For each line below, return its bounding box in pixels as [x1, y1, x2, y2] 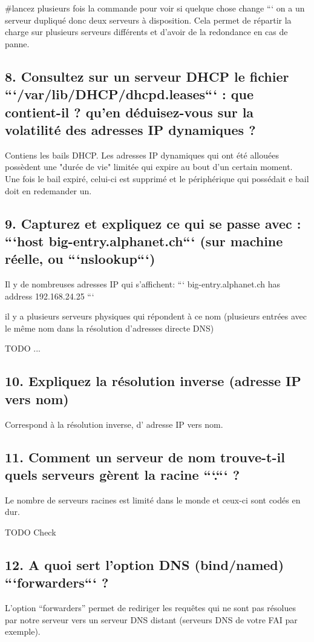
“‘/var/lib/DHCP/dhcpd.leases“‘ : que [5, 85, 254, 103]
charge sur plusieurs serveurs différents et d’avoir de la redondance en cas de [5, 25, 288, 38]
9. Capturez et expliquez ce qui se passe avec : [5, 214, 301, 232]
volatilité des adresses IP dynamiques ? [5, 120, 256, 139]
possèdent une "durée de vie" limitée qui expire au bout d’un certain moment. [5, 160, 293, 173]
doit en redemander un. [5, 184, 92, 197]
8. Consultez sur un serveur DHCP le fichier [5, 67, 289, 85]
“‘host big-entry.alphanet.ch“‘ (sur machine [5, 231, 283, 250]
